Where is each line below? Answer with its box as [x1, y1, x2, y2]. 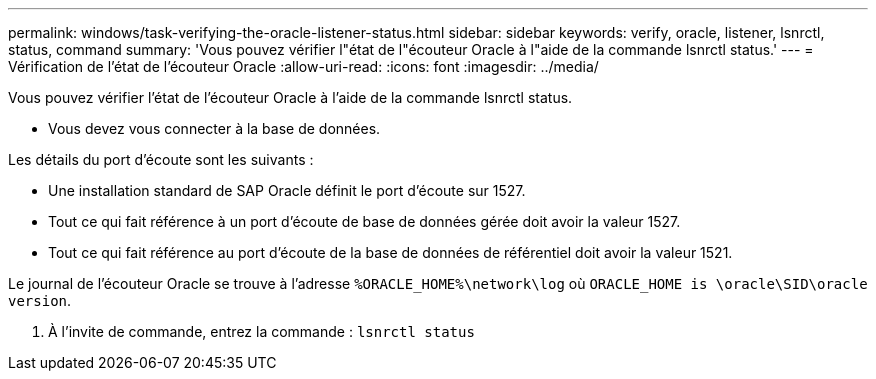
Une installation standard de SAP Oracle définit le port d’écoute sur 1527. [48, 182, 526, 199]
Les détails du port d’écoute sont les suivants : [8, 151, 314, 168]
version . [8, 292, 72, 309]
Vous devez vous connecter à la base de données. [48, 120, 381, 137]
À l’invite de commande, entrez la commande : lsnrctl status [48, 323, 475, 340]
